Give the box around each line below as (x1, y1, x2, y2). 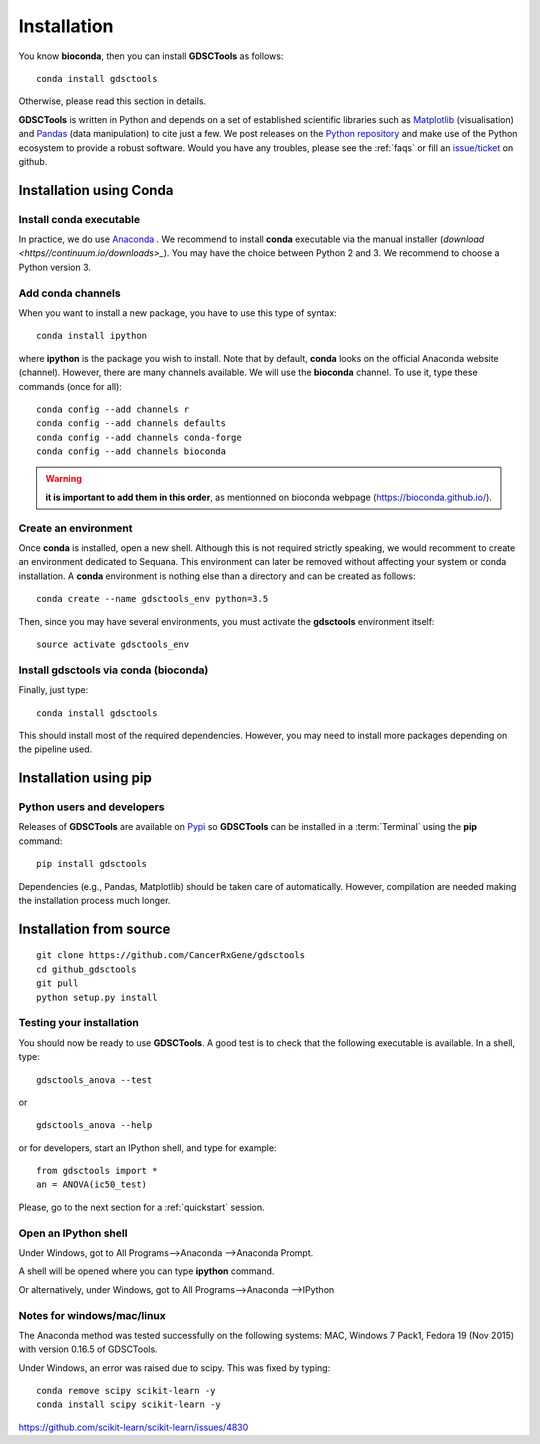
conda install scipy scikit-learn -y (36, 1399, 222, 1410)
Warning (45, 473, 82, 485)
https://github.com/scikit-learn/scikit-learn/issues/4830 (18, 1421, 249, 1433)
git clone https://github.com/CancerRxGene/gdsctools (36, 950, 305, 961)
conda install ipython (36, 330, 148, 342)
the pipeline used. (18, 743, 93, 755)
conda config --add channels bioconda (36, 446, 227, 457)
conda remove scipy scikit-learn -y (36, 1385, 216, 1397)
